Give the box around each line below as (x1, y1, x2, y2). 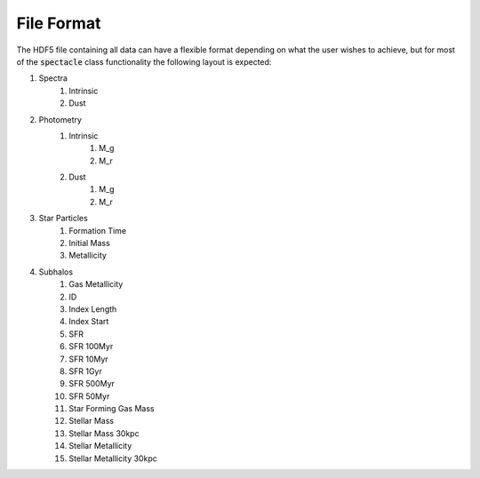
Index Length (68, 303, 117, 315)
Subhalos (38, 267, 74, 277)
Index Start (68, 316, 109, 327)
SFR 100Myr (68, 341, 114, 352)
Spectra (38, 73, 68, 84)
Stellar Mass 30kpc (68, 427, 140, 439)
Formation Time (68, 225, 127, 235)
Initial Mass (68, 238, 110, 249)
